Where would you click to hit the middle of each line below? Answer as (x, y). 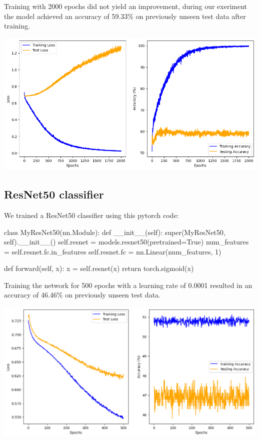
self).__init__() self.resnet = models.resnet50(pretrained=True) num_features (126, 242)
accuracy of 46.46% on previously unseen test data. (82, 295)
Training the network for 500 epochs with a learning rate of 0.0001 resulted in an (128, 285)
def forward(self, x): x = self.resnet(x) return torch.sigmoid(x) (99, 268)
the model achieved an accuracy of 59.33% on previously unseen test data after (125, 16)
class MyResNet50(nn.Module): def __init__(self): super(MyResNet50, (115, 232)
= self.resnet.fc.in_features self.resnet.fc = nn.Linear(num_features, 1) (113, 251)
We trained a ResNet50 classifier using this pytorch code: (91, 215)
